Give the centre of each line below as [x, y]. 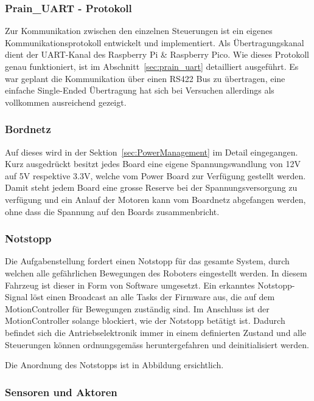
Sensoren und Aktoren [61, 392]
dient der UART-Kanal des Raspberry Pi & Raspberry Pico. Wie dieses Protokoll [157, 54]
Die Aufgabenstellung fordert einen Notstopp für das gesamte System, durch [147, 261]
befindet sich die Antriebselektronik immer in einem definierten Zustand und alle [156, 332]
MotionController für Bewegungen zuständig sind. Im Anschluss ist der [137, 308]
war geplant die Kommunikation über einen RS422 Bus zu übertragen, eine [145, 78]
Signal [16, 297]
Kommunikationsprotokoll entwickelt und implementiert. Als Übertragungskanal [155, 42]
